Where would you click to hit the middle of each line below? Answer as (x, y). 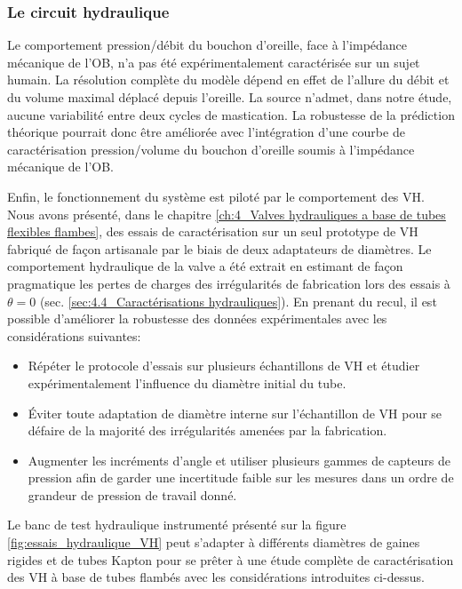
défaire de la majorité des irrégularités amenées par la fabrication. (207, 430)
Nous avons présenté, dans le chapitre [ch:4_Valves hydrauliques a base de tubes (227, 214)
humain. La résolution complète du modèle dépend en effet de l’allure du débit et (228, 80)
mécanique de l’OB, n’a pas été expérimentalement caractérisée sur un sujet (214, 62)
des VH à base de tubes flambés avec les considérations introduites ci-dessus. (216, 577)
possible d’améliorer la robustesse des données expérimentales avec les (197, 318)
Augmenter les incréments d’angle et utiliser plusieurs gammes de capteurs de (239, 460)
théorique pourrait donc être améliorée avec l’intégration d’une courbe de (206, 132)
